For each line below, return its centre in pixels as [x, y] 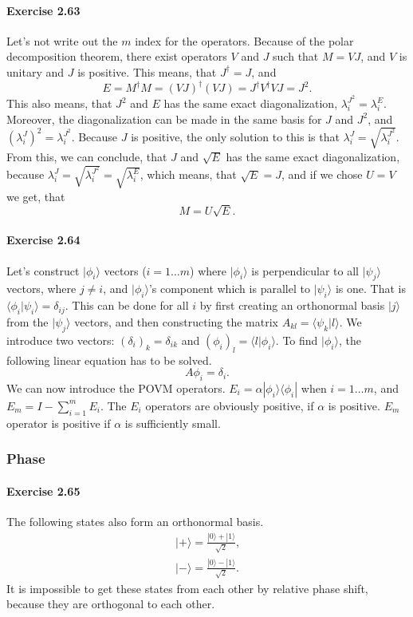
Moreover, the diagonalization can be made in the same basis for [164, 119]
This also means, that [59, 103]
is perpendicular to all [305, 270]
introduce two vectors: [61, 340]
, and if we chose [322, 174]
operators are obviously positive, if [230, 405]
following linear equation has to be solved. [109, 360]
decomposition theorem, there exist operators [117, 56]
